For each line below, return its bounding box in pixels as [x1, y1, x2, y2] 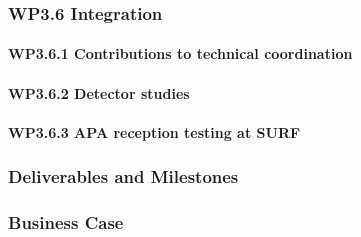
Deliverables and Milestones [8, 164, 239, 189]
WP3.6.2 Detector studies [8, 82, 190, 103]
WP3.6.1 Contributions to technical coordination [8, 43, 353, 64]
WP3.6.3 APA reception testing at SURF [8, 121, 301, 142]
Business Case [8, 210, 124, 235]
